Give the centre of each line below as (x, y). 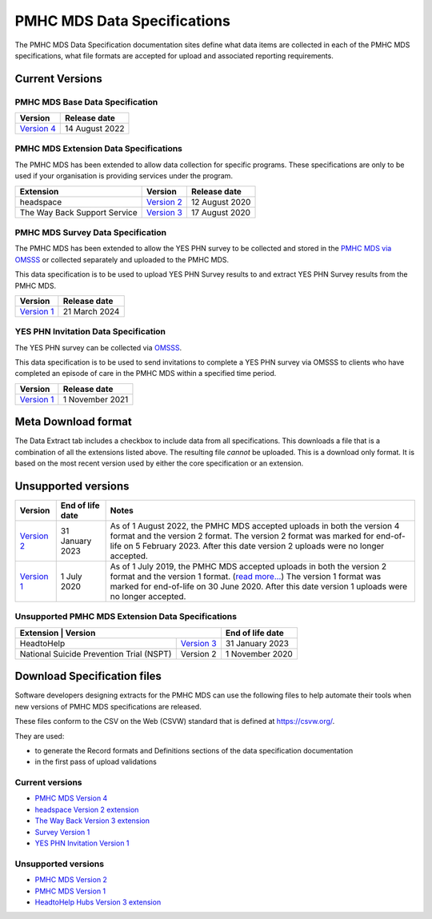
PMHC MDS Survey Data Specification (91, 232)
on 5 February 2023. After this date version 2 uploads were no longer (254, 546)
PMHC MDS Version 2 (71, 880)
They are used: (40, 736)
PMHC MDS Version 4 (71, 798)
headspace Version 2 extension (87, 809)
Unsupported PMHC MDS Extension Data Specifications (126, 617)
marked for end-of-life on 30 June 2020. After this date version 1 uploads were (259, 586)
